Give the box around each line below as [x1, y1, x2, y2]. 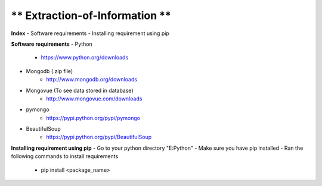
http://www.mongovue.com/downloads [46, 95, 143, 102]
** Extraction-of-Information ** [11, 9, 171, 22]
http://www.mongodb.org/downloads [46, 76, 137, 83]
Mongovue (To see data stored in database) [26, 87, 134, 94]
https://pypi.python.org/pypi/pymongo [46, 114, 140, 121]
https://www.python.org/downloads [41, 54, 129, 61]
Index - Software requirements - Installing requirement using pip [11, 30, 169, 37]
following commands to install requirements [11, 153, 119, 160]
